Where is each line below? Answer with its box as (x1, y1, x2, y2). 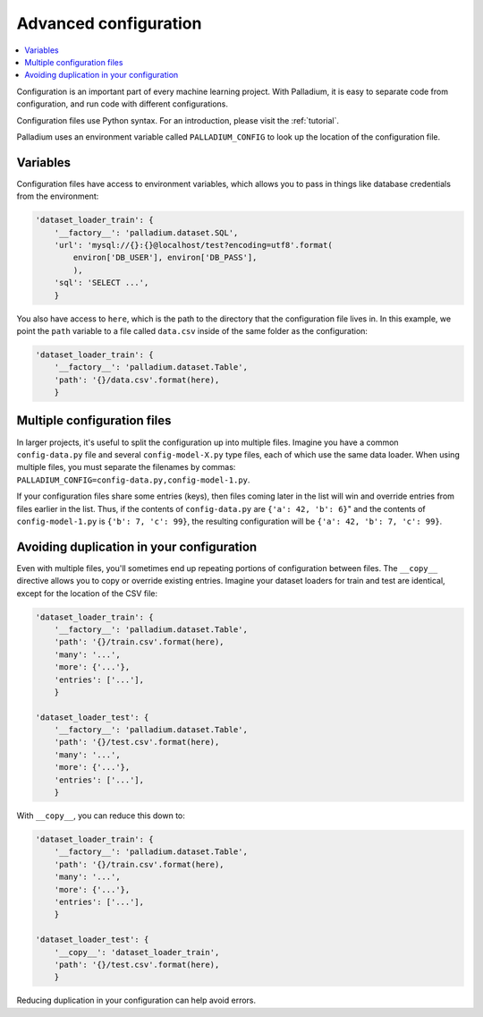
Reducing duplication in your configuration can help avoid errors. (16, 995, 257, 1006)
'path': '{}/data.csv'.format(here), (54, 374, 220, 385)
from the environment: (16, 191, 99, 201)
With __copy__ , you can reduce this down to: (16, 810, 185, 821)
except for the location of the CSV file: (16, 587, 158, 599)
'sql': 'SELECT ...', (54, 278, 149, 288)
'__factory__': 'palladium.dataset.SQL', (54, 227, 239, 237)
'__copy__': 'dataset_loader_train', (54, 947, 220, 957)
